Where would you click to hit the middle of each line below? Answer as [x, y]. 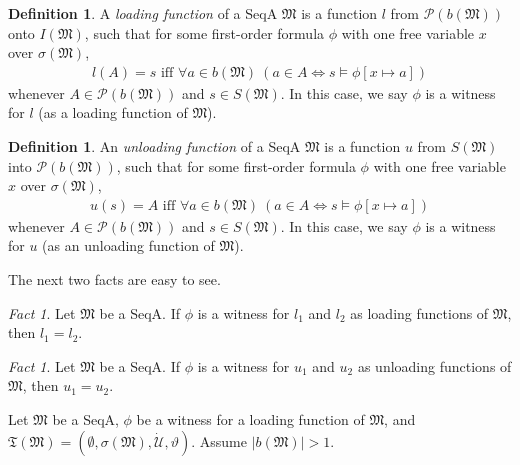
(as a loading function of [113, 112]
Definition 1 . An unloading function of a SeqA [154, 146]
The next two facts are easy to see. [114, 279]
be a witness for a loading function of [250, 418]
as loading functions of [419, 312]
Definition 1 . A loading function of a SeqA [143, 13]
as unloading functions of [434, 365]
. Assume [219, 440]
